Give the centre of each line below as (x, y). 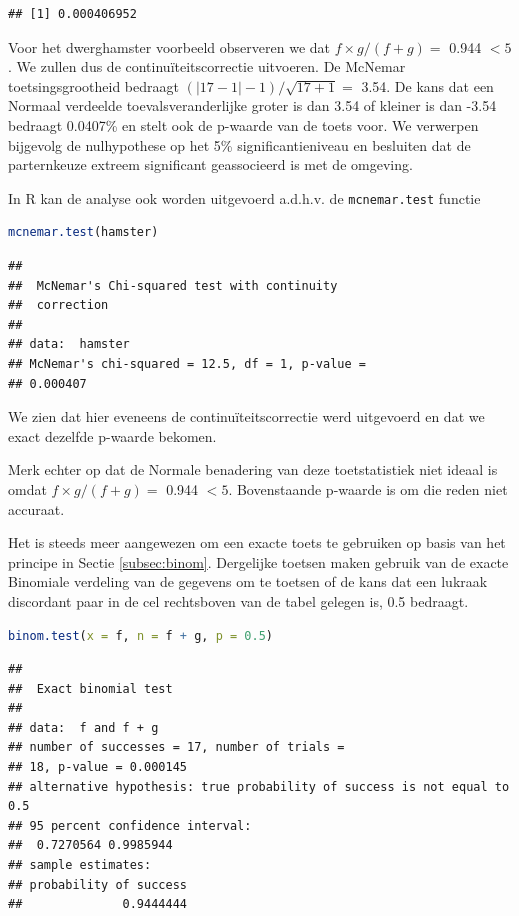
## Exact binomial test (90, 688)
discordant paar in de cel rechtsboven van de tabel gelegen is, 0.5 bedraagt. (238, 600)
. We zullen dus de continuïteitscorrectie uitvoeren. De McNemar (207, 66)
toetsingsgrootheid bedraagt (93, 85)
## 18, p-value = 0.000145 (97, 767)
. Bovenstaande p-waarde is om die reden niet (368, 488)
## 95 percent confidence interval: (130, 825)
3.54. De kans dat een (427, 85)
